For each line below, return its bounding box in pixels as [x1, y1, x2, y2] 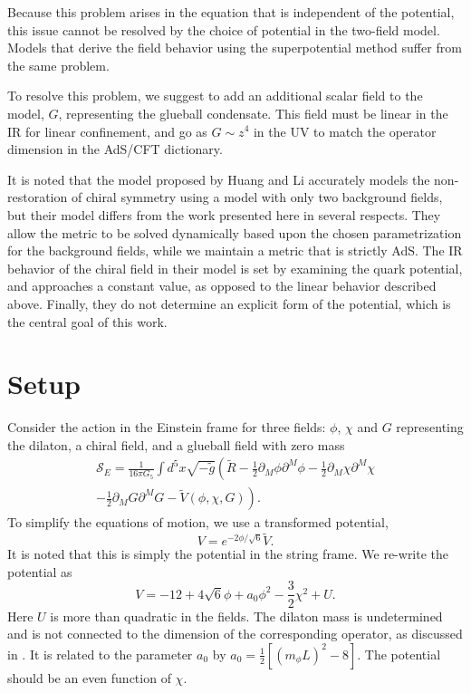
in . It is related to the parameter [7, 644, 193, 663]
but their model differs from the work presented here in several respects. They [7, 205, 441, 224]
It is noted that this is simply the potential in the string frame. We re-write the [7, 544, 449, 563]
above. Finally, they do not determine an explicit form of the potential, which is [7, 294, 451, 313]
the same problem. [7, 55, 110, 74]
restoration [7, 188, 68, 207]
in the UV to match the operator [253, 121, 437, 140]
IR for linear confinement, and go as [7, 121, 207, 140]
